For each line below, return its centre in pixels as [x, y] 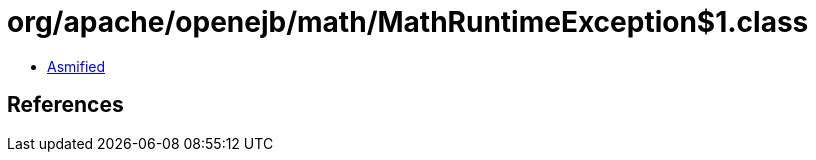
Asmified [76, 66]
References [65, 105]
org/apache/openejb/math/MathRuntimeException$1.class [408, 22]
